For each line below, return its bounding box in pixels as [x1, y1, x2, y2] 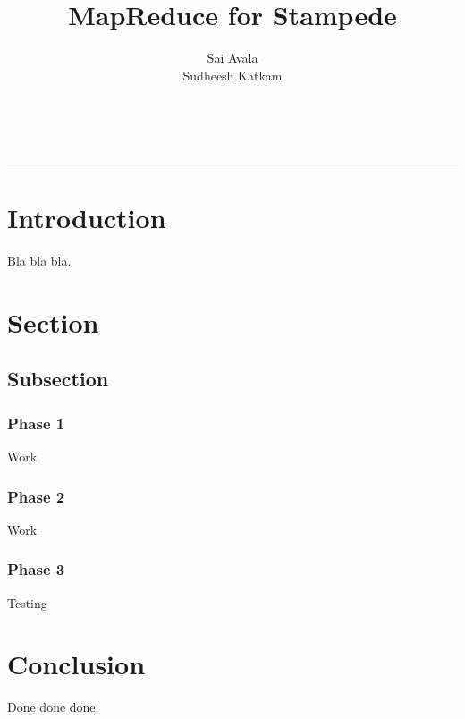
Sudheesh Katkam [182, 65, 283, 84]
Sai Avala [207, 48, 258, 67]
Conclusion [7, 646, 146, 682]
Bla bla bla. [7, 251, 72, 270]
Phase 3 [7, 558, 65, 580]
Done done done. [7, 698, 99, 716]
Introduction [7, 199, 166, 236]
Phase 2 [7, 485, 65, 507]
